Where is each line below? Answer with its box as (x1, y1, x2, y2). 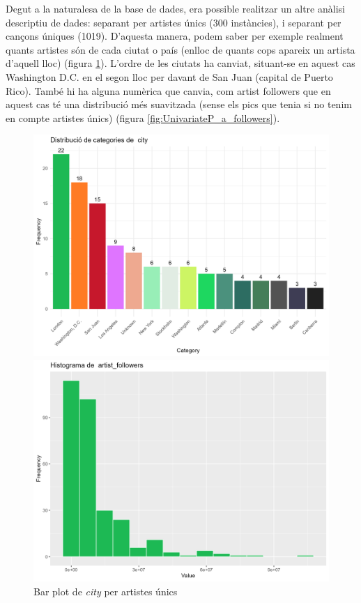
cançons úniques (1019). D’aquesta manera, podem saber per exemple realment (6, 29, 344, 43)
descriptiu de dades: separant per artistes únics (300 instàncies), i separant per (6, 15, 341, 29)
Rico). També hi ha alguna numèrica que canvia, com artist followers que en (6, 83, 331, 98)
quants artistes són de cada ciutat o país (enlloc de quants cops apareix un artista (6, 42, 355, 56)
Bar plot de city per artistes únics (33, 583, 178, 598)
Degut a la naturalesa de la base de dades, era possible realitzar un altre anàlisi (6, 1, 345, 15)
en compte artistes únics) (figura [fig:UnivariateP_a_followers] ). (6, 110, 280, 125)
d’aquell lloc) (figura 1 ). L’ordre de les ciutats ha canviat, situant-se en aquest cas (6, 56, 355, 70)
